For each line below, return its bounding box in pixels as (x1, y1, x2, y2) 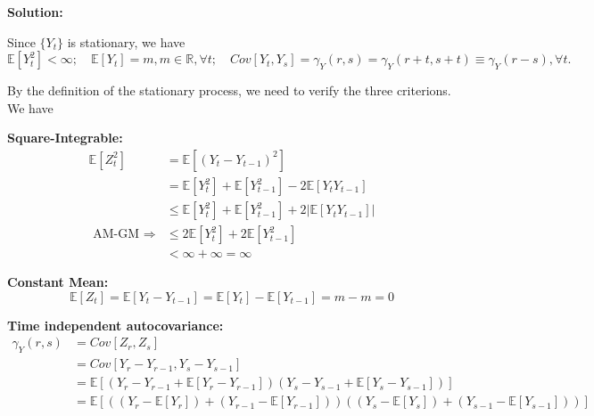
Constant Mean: (7, 273, 109, 291)
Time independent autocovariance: (7, 315, 224, 334)
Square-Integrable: (7, 128, 123, 147)
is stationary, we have (67, 32, 186, 51)
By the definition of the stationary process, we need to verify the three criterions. (7, 81, 451, 100)
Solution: (7, 3, 63, 20)
